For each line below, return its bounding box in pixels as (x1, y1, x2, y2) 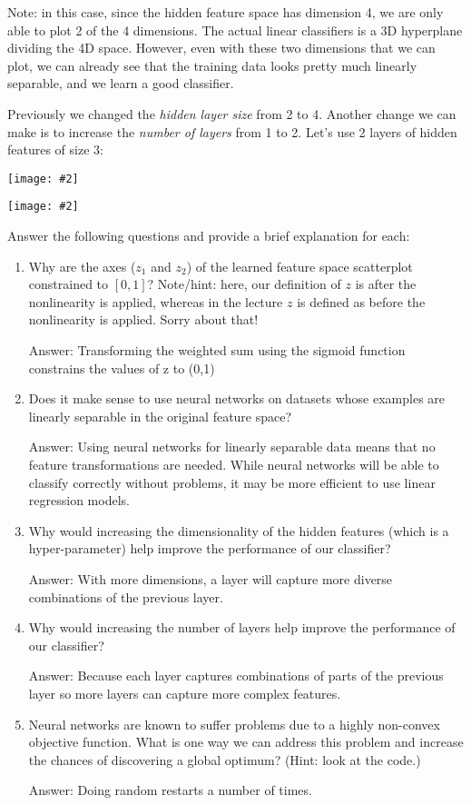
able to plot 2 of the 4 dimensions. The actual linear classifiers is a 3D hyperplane (7, 20, 463, 39)
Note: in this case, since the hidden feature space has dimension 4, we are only (7, 3, 444, 21)
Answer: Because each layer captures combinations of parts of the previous (28, 666, 444, 685)
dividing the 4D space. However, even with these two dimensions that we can (7, 38, 436, 57)
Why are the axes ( (28, 256, 136, 275)
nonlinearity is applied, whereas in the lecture (28, 292, 283, 311)
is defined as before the (297, 292, 426, 311)
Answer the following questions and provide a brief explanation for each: (7, 226, 410, 245)
